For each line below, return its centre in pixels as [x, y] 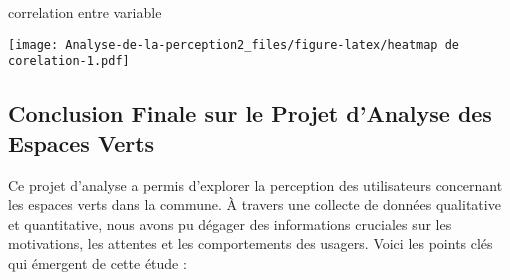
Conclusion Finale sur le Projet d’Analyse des [250, 113]
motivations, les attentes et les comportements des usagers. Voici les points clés [250, 243]
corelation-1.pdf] [69, 61]
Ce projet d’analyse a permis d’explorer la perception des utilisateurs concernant [255, 184]
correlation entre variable [85, 12]
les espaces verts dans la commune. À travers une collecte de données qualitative [254, 204]
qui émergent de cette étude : [97, 262]
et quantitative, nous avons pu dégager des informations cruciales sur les [230, 223]
